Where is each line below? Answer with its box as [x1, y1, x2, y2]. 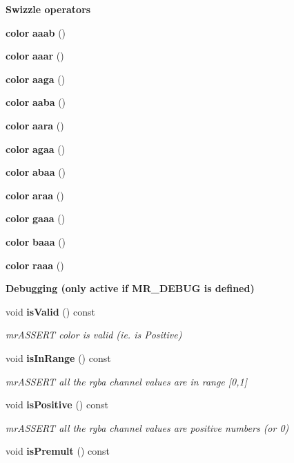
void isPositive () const [6, 397, 108, 412]
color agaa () [6, 141, 66, 156]
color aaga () [6, 71, 66, 86]
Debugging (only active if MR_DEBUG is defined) [6, 281, 255, 296]
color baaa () [6, 234, 66, 248]
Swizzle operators [6, 2, 91, 16]
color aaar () [6, 48, 64, 63]
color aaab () [6, 25, 66, 39]
